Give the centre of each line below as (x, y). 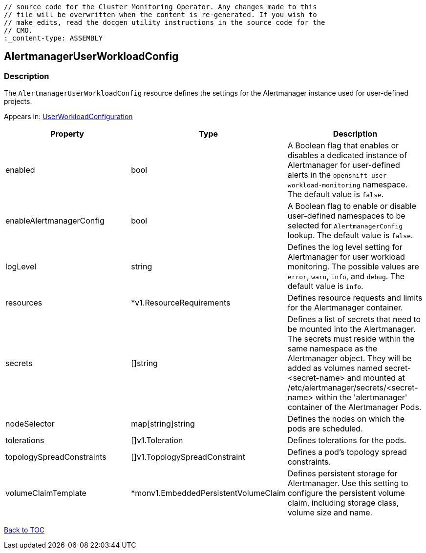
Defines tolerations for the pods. (347, 440)
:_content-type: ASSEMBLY (53, 38)
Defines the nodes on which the (346, 419)
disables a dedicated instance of (347, 155)
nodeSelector (30, 424)
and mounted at (376, 378)
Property (67, 134)
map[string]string (163, 424)
